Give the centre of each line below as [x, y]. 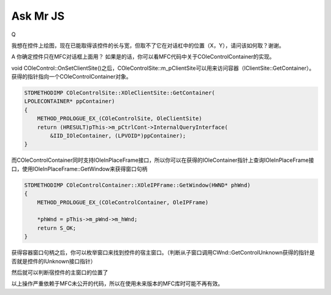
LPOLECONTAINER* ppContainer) [70, 102]
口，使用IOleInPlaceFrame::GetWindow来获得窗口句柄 [79, 169]
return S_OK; [57, 228]
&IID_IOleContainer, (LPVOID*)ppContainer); [118, 136]
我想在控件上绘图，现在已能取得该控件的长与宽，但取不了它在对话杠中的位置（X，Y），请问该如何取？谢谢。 [148, 45]
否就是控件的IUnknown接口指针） [54, 261]
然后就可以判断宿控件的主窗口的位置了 [60, 272]
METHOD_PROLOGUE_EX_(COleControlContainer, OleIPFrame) [123, 202]
